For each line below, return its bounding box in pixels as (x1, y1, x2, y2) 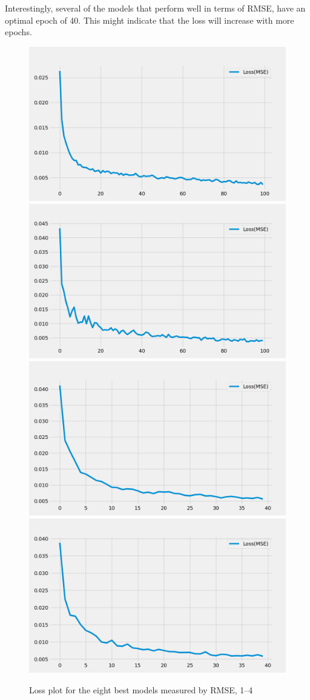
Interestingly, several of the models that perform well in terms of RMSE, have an (5, 2, 306, 14)
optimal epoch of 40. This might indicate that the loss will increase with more (5, 13, 294, 26)
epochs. (5, 25, 32, 38)
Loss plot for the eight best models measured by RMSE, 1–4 (29, 683, 253, 696)
